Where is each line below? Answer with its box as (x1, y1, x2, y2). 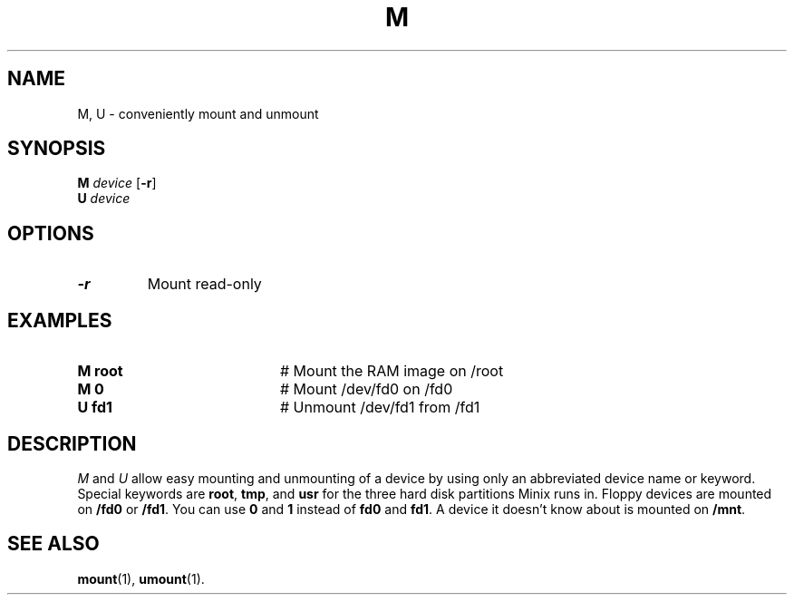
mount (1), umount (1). (77, 570, 205, 587)
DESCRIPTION (7, 432, 137, 455)
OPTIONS (7, 221, 94, 245)
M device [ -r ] (77, 175, 157, 191)
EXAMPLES (7, 308, 112, 332)
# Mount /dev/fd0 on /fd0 (279, 380, 453, 399)
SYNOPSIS (7, 137, 106, 160)
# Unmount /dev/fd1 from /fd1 (279, 398, 480, 417)
